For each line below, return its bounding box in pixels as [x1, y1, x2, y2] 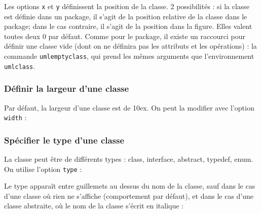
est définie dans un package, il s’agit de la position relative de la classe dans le [4, 11, 247, 21]
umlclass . [4, 60, 35, 71]
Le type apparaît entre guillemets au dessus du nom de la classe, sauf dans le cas [4, 181, 255, 191]
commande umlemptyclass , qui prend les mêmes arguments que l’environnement [4, 51, 254, 61]
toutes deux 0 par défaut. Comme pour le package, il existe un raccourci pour [4, 30, 245, 41]
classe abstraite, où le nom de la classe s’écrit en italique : [4, 200, 183, 211]
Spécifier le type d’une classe [4, 133, 125, 146]
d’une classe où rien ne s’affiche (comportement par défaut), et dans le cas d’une [4, 190, 254, 201]
